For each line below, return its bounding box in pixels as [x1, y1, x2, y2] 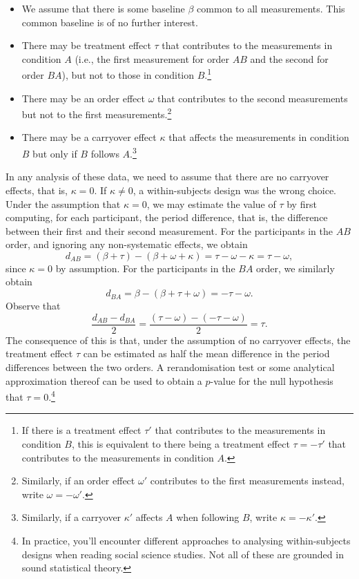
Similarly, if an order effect [21, 473, 135, 488]
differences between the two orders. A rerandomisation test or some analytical [6, 359, 335, 374]
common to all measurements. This [197, 1, 345, 15]
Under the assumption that [6, 196, 121, 211]
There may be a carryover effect [21, 130, 157, 144]
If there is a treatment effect [21, 423, 142, 437]
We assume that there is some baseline [21, 1, 185, 15]
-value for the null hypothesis [210, 373, 333, 388]
